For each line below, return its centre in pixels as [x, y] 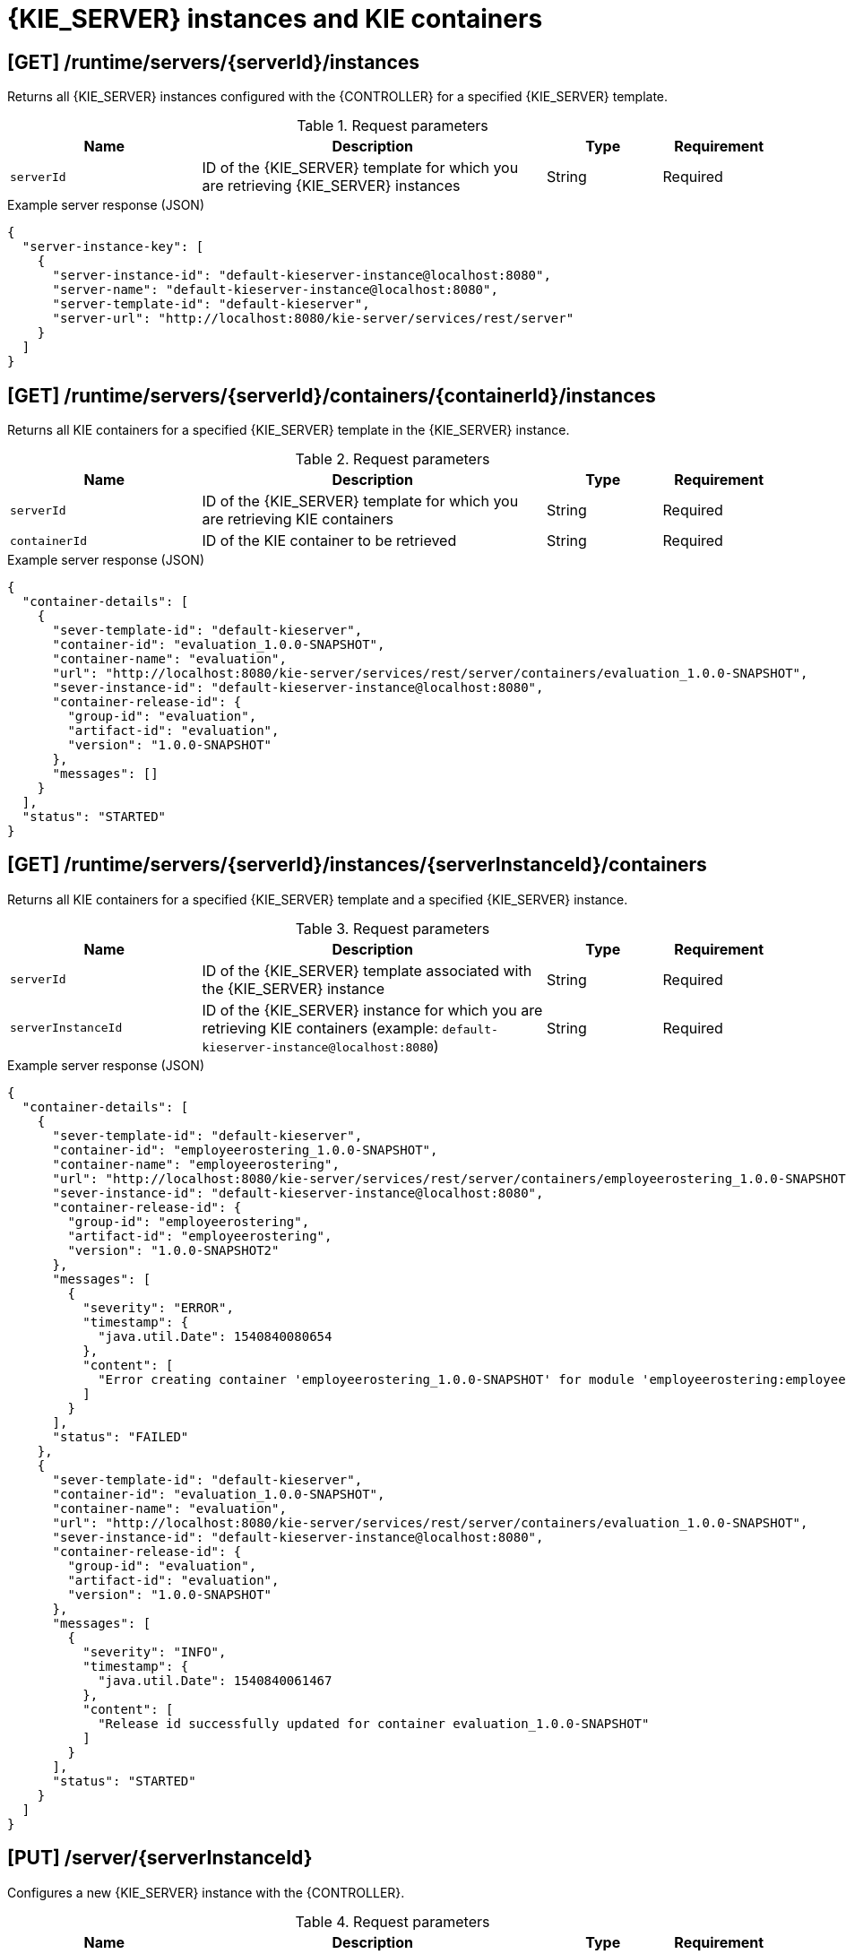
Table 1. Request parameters [393, 126]
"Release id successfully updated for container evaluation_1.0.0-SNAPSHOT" [374, 1723]
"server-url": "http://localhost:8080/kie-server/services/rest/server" [313, 319]
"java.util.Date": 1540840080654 [215, 1336]
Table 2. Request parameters [393, 459]
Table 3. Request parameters [393, 928]
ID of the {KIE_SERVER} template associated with [367, 970]
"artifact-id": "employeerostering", [200, 1236]
